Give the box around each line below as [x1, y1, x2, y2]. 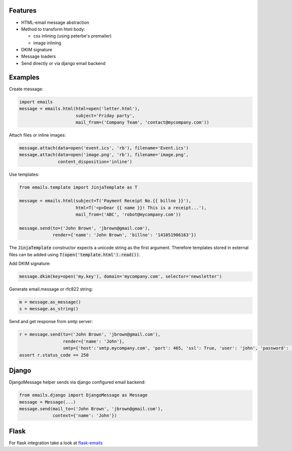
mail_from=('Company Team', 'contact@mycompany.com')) [75, 120, 209, 125]
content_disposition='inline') [57, 159, 132, 164]
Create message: [9, 86, 43, 92]
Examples [9, 73, 40, 82]
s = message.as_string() [19, 306, 79, 312]
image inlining [33, 40, 62, 46]
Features [9, 6, 36, 15]
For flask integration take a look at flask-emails [9, 440, 103, 446]
